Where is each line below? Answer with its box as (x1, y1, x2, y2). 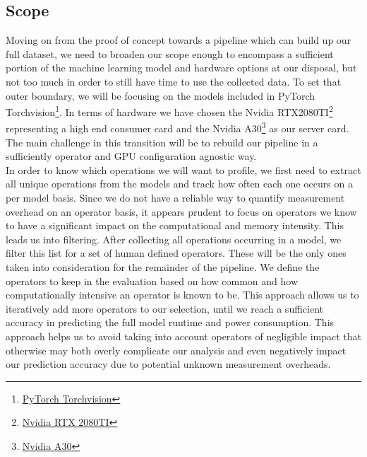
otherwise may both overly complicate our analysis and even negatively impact (6, 342, 347, 357)
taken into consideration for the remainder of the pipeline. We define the (6, 260, 320, 274)
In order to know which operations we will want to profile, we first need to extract (6, 162, 361, 177)
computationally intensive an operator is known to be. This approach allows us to (6, 287, 359, 302)
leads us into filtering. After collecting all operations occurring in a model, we (6, 231, 342, 246)
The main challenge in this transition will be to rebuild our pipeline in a (6, 134, 318, 149)
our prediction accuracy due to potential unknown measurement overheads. (6, 357, 331, 371)
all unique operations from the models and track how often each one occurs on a (6, 176, 353, 191)
